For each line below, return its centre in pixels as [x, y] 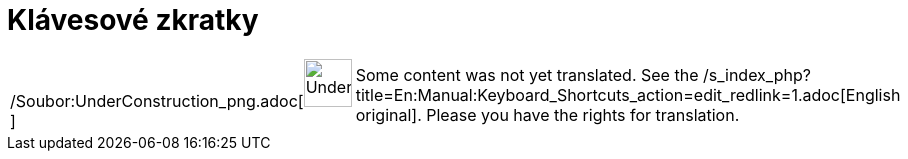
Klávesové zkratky [133, 20]
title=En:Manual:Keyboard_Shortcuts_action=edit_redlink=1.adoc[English [628, 94]
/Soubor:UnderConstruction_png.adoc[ [157, 100]
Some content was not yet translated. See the [527, 74]
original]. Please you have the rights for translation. [547, 114]
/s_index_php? [756, 74]
